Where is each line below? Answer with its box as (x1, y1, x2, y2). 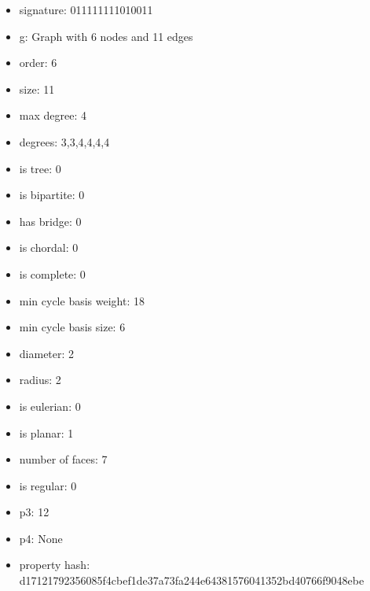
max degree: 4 (19, 107, 86, 124)
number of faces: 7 (19, 451, 108, 467)
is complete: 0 (19, 265, 86, 282)
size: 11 (19, 80, 55, 97)
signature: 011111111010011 (19, 2, 153, 17)
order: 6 (19, 54, 57, 71)
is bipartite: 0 (19, 187, 85, 203)
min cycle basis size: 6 (19, 319, 126, 335)
